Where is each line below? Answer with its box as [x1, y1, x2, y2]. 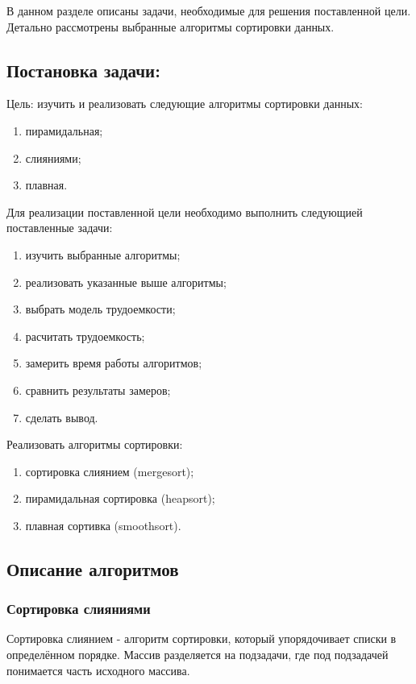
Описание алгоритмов [6, 556, 179, 581]
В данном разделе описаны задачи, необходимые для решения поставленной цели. [6, 2, 411, 19]
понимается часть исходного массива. [6, 661, 190, 678]
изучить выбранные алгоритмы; [25, 246, 181, 263]
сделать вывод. [25, 408, 98, 425]
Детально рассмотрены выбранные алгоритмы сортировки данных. [6, 18, 335, 35]
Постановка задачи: [6, 57, 160, 82]
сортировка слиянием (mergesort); [25, 462, 194, 479]
